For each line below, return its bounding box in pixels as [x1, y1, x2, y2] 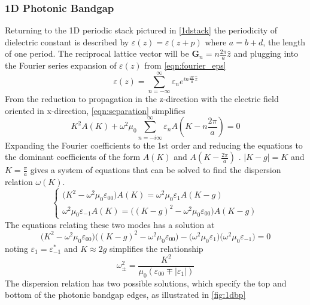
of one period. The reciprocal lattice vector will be [5, 47, 189, 60]
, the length [263, 35, 306, 48]
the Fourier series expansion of [5, 59, 117, 72]
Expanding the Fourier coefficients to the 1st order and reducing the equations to [5, 138, 303, 151]
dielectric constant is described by [5, 35, 129, 48]
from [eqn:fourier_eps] [144, 59, 226, 72]
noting [5, 242, 28, 254]
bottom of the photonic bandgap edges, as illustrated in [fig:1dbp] [5, 288, 246, 301]
